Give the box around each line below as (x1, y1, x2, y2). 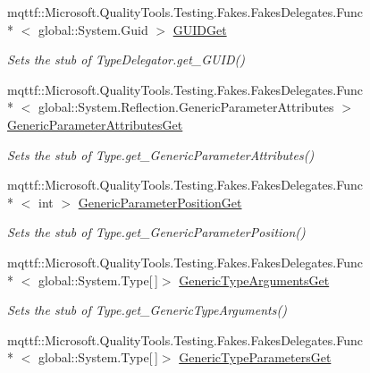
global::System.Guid (38, 20, 148, 38)
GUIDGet (172, 20, 227, 38)
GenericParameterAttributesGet (7, 114, 183, 133)
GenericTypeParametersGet (179, 348, 332, 367)
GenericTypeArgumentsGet (179, 270, 330, 289)
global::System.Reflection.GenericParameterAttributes (38, 97, 334, 116)
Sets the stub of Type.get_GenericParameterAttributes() (7, 145, 315, 164)
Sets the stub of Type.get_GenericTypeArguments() (7, 301, 287, 319)
